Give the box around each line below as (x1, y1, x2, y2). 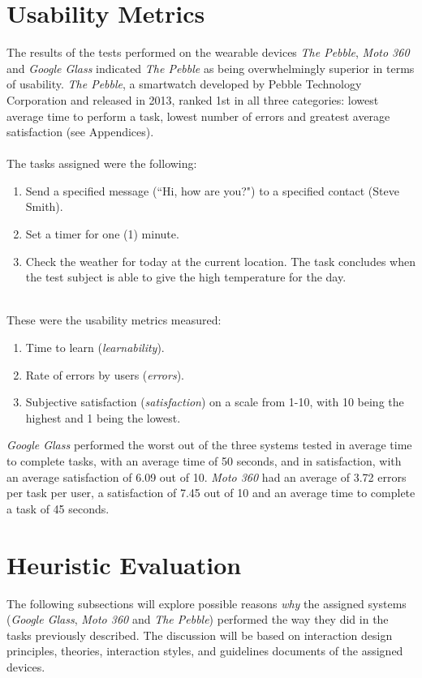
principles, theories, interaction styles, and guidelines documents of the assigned (6, 642, 403, 659)
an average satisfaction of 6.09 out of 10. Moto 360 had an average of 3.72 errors (6, 468, 407, 485)
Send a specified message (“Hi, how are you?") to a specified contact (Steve (25, 182, 399, 199)
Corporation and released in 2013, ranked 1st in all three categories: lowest (6, 91, 379, 108)
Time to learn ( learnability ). (25, 339, 165, 356)
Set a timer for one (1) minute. (25, 225, 179, 242)
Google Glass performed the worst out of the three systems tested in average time (6, 436, 412, 453)
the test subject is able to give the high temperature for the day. (25, 268, 347, 285)
